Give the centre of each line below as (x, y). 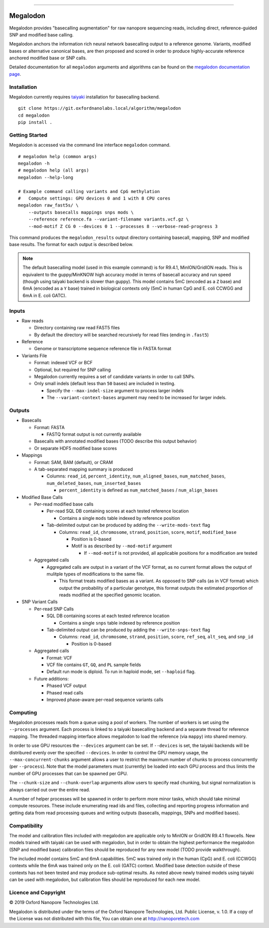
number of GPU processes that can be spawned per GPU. (68, 773)
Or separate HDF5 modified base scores (75, 448)
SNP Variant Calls (40, 602)
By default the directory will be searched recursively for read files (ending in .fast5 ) (122, 335)
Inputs (17, 311)
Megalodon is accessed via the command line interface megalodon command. (90, 145)
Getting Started (28, 135)
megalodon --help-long (46, 177)
